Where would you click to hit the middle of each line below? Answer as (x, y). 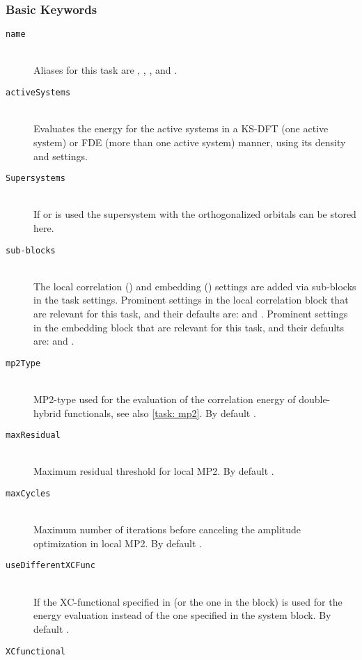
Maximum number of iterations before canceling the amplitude (167, 529)
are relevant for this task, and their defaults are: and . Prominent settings (191, 313)
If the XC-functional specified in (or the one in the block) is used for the (188, 601)
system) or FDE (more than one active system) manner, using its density (190, 142)
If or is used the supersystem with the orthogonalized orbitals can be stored (195, 214)
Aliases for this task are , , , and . (105, 70)
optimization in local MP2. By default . (118, 543)
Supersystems (36, 179)
